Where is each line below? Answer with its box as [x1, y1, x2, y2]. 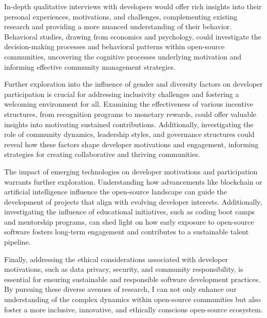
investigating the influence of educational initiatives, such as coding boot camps [4, 206, 255, 217]
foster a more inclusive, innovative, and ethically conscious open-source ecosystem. [4, 304, 263, 314]
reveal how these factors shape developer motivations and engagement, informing [4, 138, 259, 149]
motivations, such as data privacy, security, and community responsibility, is [4, 264, 243, 274]
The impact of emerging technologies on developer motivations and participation [4, 166, 258, 176]
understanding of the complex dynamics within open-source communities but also [4, 294, 261, 305]
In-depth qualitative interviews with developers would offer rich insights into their [4, 1, 262, 11]
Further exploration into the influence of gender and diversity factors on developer [4, 78, 263, 89]
